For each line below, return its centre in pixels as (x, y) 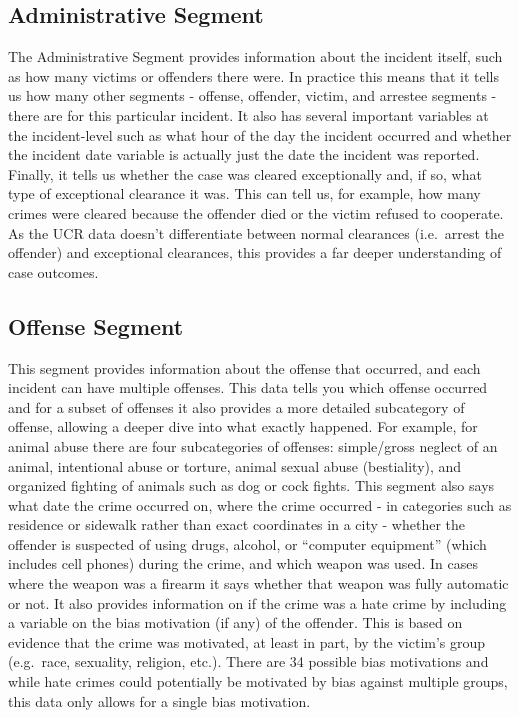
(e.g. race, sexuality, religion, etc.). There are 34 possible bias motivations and (248, 661)
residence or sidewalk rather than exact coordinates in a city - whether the (236, 524)
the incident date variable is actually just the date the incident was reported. (244, 154)
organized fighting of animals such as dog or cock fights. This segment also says (251, 485)
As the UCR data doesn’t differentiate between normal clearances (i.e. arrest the (256, 232)
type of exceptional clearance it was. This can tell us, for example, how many (244, 193)
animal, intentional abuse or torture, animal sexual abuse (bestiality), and (235, 465)
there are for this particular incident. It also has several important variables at (248, 114)
